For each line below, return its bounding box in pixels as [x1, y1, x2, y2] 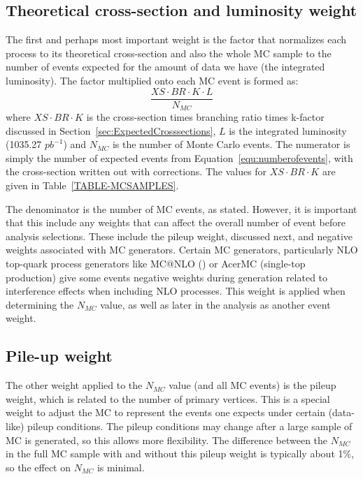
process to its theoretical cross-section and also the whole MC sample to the [6, 45, 332, 60]
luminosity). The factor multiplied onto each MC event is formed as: [6, 73, 299, 87]
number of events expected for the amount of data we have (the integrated [6, 59, 325, 74]
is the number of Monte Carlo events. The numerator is [112, 137, 350, 152]
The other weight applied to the [6, 378, 143, 392]
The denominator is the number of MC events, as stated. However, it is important [6, 201, 357, 216]
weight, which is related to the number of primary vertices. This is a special [6, 391, 330, 406]
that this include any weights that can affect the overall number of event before [6, 215, 346, 230]
